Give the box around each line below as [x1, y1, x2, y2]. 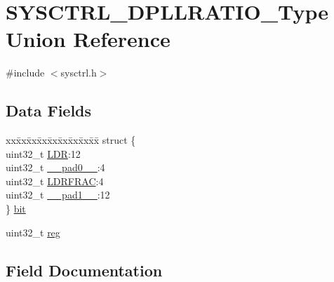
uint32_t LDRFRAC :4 [6, 173, 104, 188]
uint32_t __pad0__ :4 [6, 160, 105, 175]
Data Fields [6, 100, 92, 121]
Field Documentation [6, 259, 163, 281]
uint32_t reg [6, 224, 60, 239]
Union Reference [6, 25, 171, 53]
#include [6, 65, 45, 80]
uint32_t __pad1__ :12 [6, 187, 110, 202]
